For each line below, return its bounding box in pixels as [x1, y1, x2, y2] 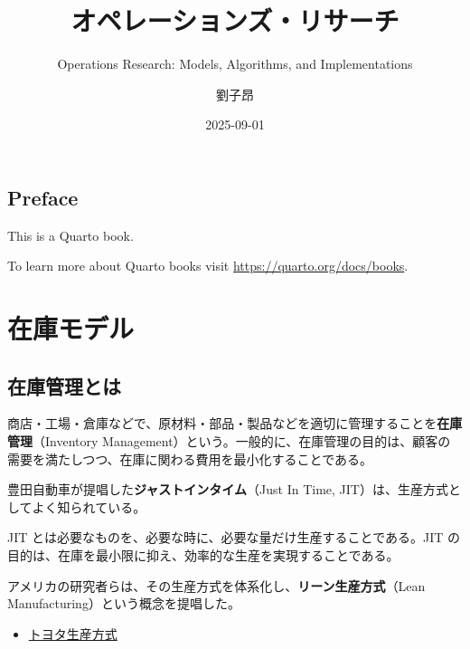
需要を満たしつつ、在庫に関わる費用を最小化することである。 [7, 449, 373, 468]
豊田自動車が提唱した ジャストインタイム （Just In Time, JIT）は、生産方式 [7, 480, 448, 499]
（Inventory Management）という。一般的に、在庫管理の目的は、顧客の [33, 432, 451, 451]
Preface [7, 183, 79, 211]
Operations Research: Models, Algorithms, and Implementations [57, 54, 413, 73]
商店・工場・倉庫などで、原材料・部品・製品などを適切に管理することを [7, 414, 437, 433]
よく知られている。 [32, 497, 146, 516]
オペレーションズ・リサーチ [70, 2, 399, 39]
